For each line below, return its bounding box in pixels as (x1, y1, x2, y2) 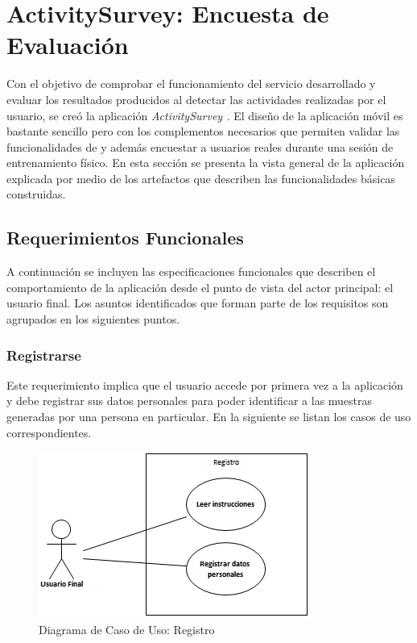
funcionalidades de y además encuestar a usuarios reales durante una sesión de (6, 138, 394, 155)
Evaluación (6, 28, 129, 61)
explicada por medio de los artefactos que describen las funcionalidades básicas (6, 169, 395, 186)
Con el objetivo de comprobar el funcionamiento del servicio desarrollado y (6, 75, 376, 92)
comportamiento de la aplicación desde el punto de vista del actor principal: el (6, 278, 394, 295)
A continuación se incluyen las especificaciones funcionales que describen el (6, 263, 376, 280)
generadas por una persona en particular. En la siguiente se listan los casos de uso (6, 408, 411, 425)
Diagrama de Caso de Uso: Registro (39, 620, 215, 637)
